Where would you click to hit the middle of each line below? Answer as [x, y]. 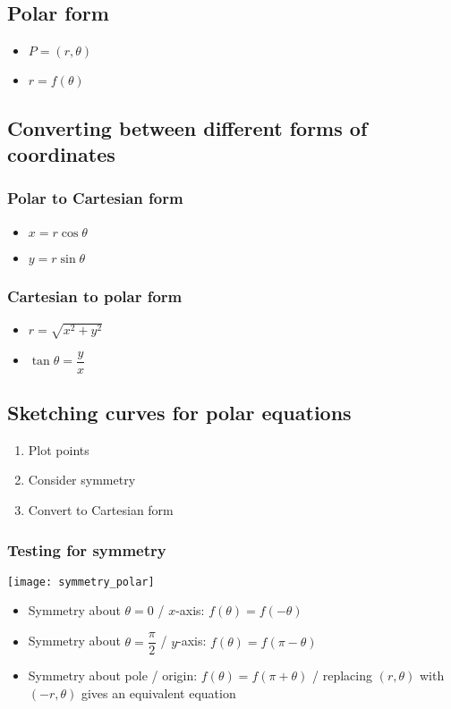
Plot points [59, 449]
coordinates [61, 153]
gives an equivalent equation [158, 692]
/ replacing [343, 675]
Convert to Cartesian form [101, 510]
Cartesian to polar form [95, 295]
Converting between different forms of [187, 127]
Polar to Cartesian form [95, 198]
